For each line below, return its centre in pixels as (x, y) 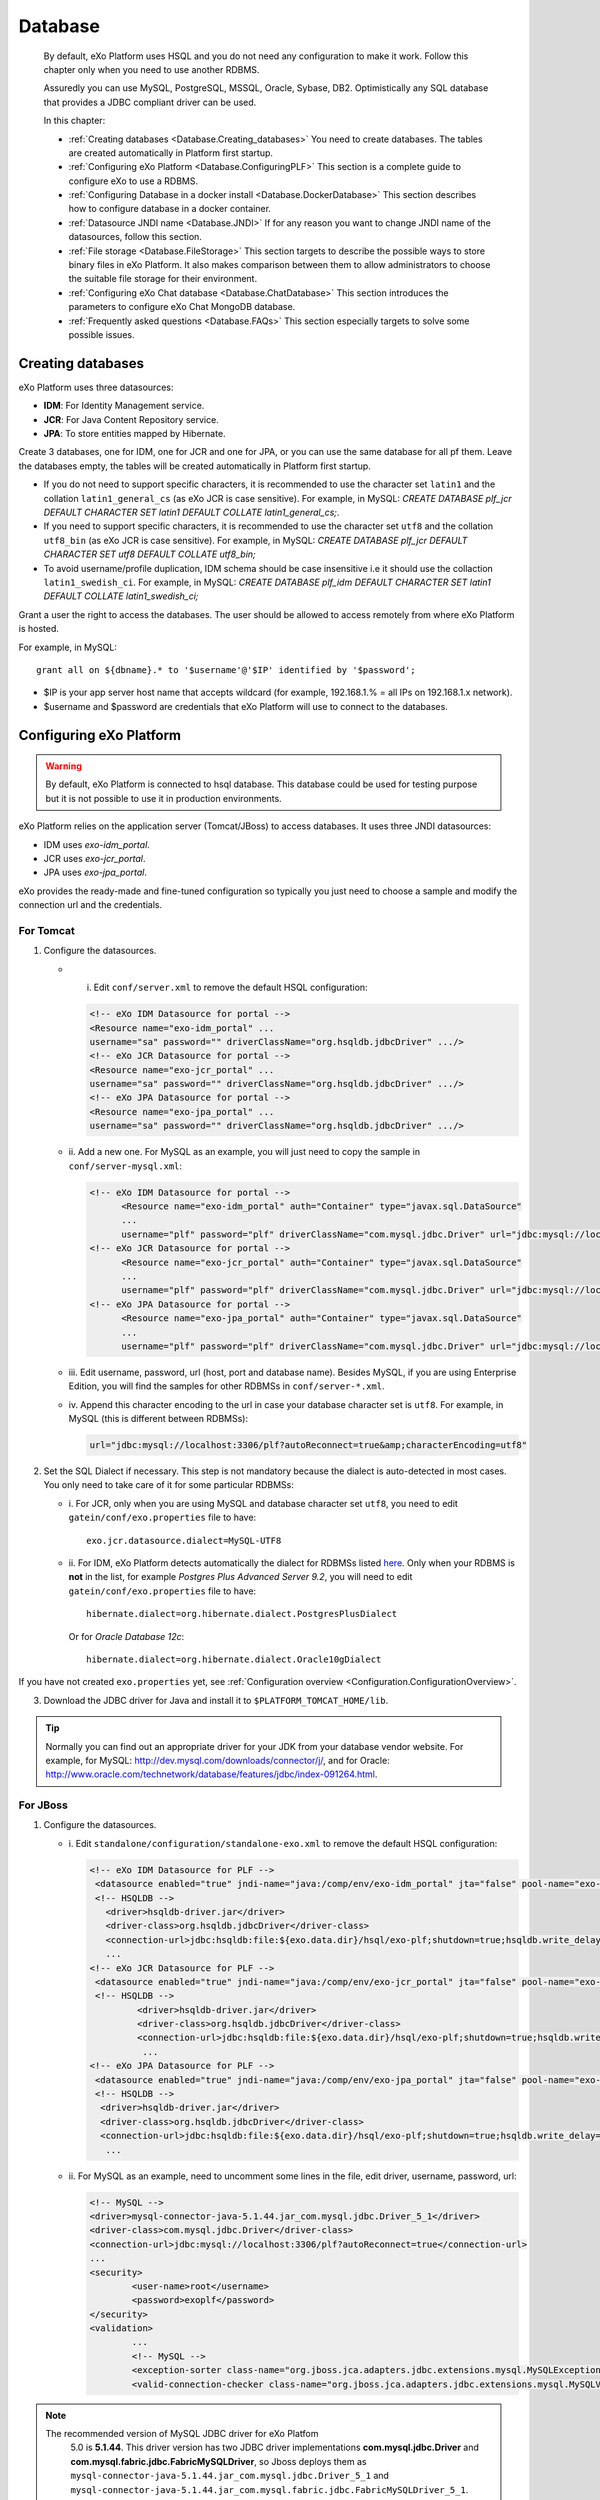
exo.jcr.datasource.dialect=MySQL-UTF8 (184, 1540)
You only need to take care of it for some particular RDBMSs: (168, 1485)
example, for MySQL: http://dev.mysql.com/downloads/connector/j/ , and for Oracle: (217, 1760)
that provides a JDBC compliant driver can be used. (150, 102)
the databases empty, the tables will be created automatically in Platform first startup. (195, 466)
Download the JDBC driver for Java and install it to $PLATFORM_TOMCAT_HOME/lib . (216, 1700)
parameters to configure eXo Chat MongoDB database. (182, 307)
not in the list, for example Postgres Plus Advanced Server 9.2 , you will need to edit (240, 1577)
